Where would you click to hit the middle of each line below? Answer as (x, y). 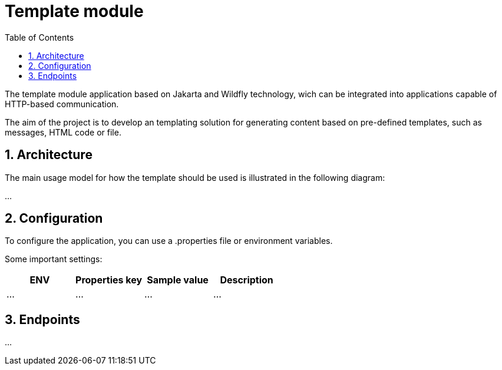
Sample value (178, 280)
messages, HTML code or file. (63, 132)
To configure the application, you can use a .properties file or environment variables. (169, 241)
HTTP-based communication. (62, 104)
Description (247, 280)
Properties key (109, 280)
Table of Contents (39, 37)
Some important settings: (54, 259)
